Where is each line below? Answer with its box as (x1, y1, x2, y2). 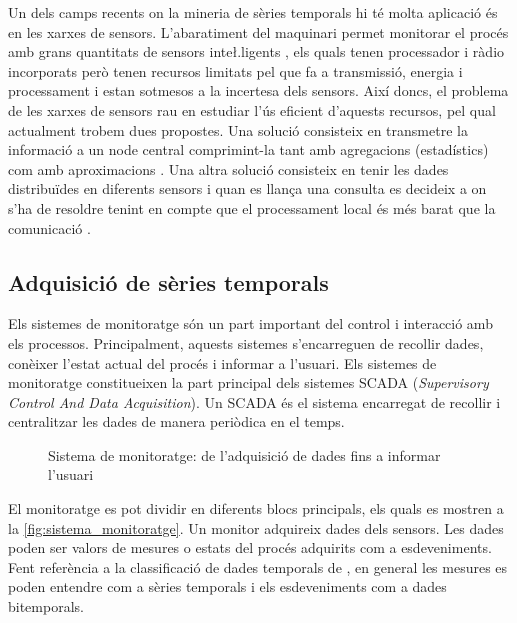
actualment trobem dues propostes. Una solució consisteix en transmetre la (8, 119, 468, 140)
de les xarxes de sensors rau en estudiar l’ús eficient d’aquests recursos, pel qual (8, 99, 496, 120)
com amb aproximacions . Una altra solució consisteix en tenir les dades (8, 158, 449, 179)
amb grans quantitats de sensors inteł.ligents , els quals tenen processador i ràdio (8, 41, 505, 62)
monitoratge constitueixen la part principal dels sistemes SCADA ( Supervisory (8, 372, 489, 393)
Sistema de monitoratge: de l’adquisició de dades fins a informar (48, 444, 441, 465)
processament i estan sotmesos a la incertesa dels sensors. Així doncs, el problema (8, 80, 509, 101)
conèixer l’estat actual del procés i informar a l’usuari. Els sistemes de (8, 352, 437, 373)
